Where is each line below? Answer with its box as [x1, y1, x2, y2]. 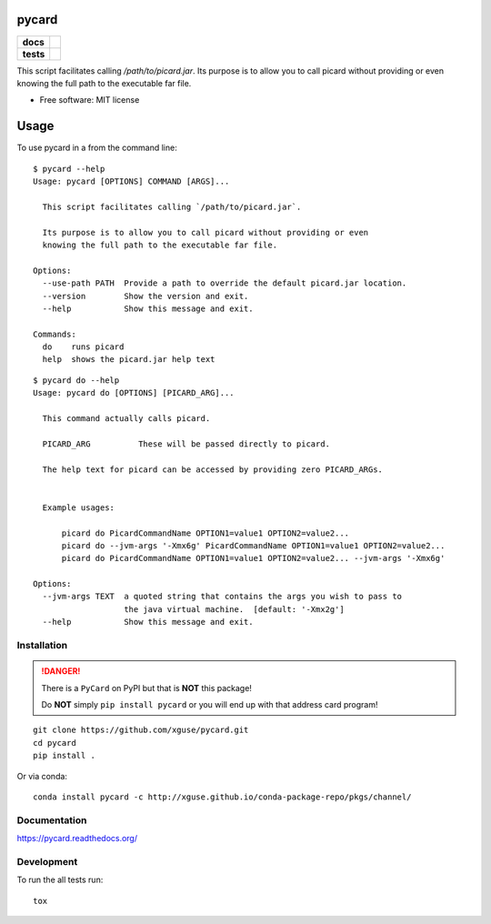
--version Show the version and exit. [42, 291, 249, 301]
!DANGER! [41, 666, 81, 677]
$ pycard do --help [33, 375, 120, 386]
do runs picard [42, 342, 125, 352]
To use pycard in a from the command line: [16, 142, 177, 154]
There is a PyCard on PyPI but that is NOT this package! [41, 682, 252, 693]
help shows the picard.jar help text [42, 355, 215, 365]
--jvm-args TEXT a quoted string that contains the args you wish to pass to [42, 591, 403, 602]
